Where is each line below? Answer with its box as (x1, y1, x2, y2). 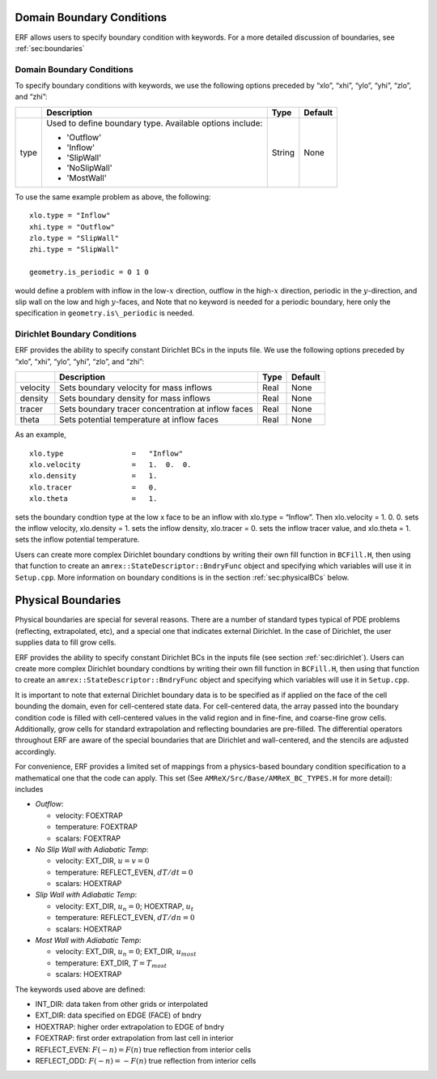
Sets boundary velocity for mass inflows (59, 382, 213, 393)
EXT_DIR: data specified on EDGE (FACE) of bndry (35, 1010, 202, 1021)
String (271, 147, 295, 158)
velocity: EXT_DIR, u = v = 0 (55, 856, 150, 866)
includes (15, 784, 44, 794)
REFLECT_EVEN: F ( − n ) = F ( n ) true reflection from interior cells (35, 1044, 252, 1054)
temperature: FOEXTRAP (55, 822, 138, 832)
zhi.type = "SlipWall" (29, 245, 120, 255)
